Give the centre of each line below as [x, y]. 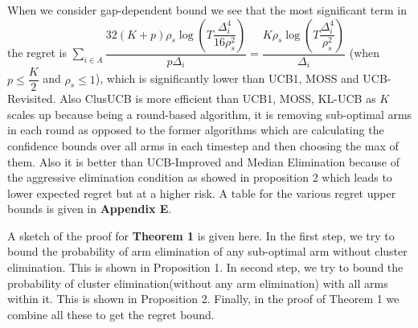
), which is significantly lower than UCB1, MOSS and [227, 78]
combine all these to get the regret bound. [111, 314]
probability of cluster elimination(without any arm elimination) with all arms [198, 283]
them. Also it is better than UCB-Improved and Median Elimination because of [203, 161]
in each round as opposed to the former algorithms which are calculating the [196, 130]
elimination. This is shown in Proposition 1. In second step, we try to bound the [205, 267]
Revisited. [32, 98]
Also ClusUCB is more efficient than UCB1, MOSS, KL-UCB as [218, 98]
